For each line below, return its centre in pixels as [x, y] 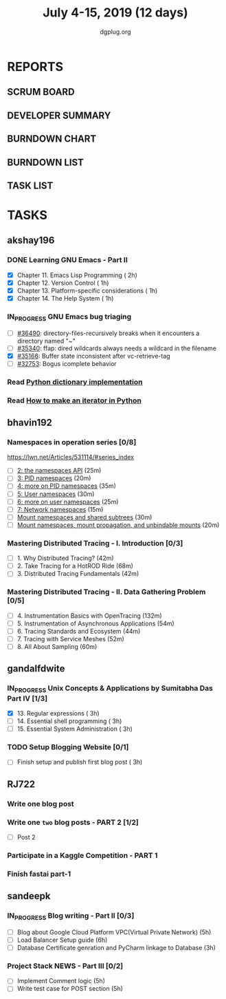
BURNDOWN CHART [52, 139]
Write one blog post [41, 804]
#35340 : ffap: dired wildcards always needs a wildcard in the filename [116, 348]
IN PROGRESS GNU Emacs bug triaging [69, 317]
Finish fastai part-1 [39, 874]
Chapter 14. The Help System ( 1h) [65, 298]
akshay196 [31, 240]
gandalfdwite [36, 669]
